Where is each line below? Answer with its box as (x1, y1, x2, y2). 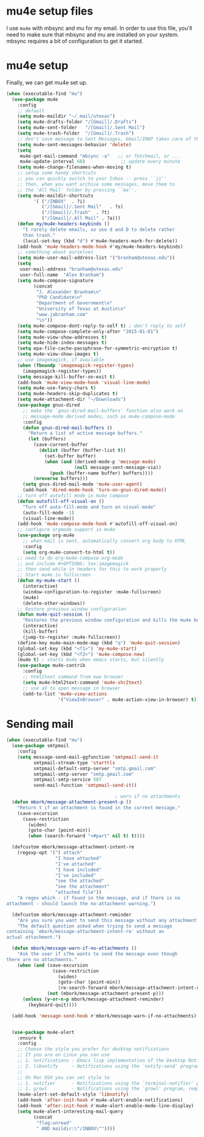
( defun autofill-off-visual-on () (17, 498, 104, 504)
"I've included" (55, 872, 97, 878)
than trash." (22, 232, 56, 238)
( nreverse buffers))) (33, 476, 88, 482)
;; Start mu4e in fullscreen (17, 572, 91, 578)
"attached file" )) (55, 889, 102, 896)
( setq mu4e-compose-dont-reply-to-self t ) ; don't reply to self (17, 323, 186, 329)
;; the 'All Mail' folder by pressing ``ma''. (17, 187, 137, 193)
